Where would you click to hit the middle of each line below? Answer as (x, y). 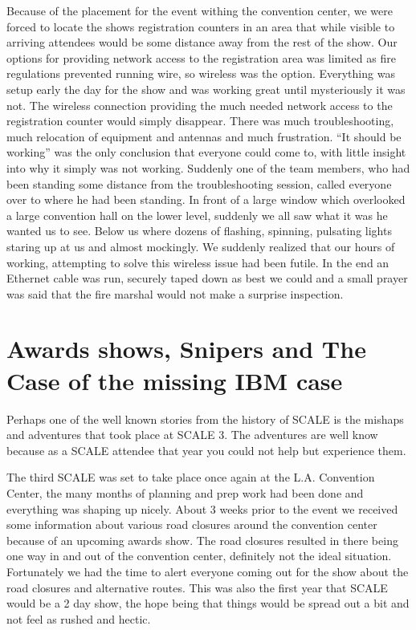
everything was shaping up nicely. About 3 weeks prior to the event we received (202, 508)
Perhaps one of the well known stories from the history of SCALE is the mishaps (205, 419)
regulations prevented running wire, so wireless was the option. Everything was (201, 73)
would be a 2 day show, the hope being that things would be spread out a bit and (208, 603)
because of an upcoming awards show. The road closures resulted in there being (202, 540)
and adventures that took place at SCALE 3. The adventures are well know (192, 435)
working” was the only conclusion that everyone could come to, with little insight (206, 152)
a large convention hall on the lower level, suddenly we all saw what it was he (197, 215)
